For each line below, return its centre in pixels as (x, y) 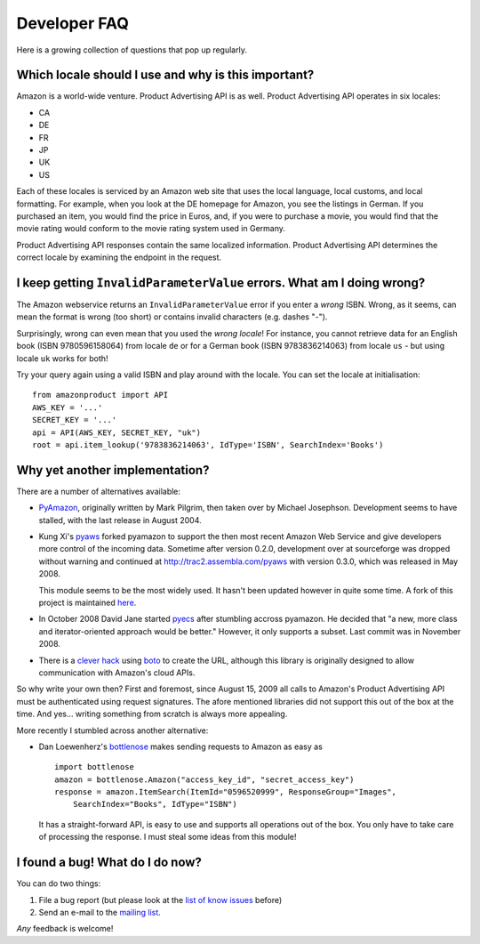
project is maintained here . (88, 602)
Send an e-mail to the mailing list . (100, 912)
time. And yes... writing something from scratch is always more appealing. (152, 714)
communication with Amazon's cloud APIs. (117, 673)
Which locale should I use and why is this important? (165, 75)
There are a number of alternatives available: (99, 491)
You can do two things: (59, 883)
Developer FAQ (72, 23)
